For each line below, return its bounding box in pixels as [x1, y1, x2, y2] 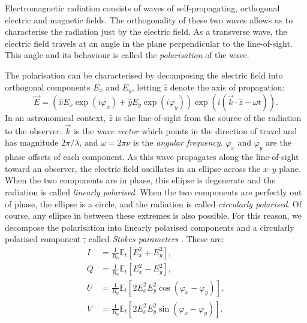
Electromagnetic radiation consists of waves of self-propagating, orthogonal [5, 2, 280, 14]
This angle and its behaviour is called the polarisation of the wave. [5, 49, 249, 61]
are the [266, 136, 291, 149]
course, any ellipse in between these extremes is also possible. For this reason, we [5, 209, 302, 222]
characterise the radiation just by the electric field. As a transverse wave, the [5, 25, 287, 38]
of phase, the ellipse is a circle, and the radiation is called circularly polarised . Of [5, 197, 302, 210]
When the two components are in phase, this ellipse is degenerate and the [5, 174, 276, 186]
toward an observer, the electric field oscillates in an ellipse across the [5, 162, 261, 174]
